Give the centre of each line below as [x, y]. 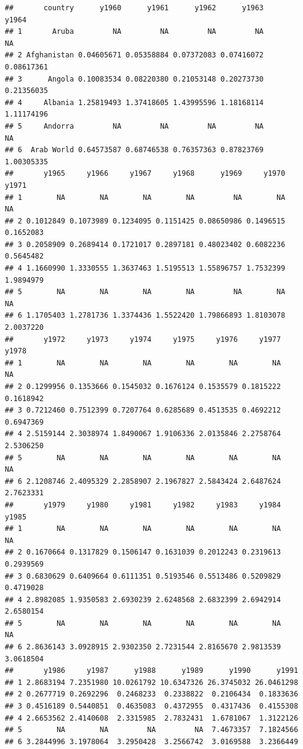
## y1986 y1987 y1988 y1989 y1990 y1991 [151, 671]
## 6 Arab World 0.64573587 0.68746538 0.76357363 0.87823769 [134, 150]
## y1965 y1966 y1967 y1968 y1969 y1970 [145, 174]
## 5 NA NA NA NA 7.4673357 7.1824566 [151, 730]
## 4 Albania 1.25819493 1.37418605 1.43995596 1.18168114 [134, 102]
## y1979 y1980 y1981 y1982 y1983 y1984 [143, 505]
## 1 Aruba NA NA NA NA [134, 32]
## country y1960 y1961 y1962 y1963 [134, 8]
